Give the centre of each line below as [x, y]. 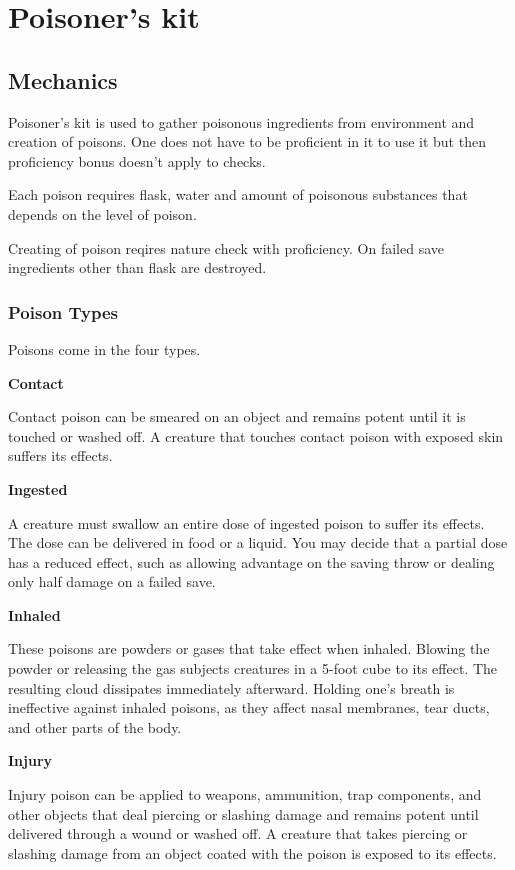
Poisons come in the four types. [104, 348]
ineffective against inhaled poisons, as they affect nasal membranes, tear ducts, [249, 707]
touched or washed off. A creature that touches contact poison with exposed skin [256, 435]
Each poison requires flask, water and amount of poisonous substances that [238, 194]
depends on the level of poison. [102, 213]
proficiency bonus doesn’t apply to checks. [137, 160]
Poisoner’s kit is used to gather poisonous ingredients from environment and [241, 121]
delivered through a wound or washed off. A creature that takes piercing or [238, 833]
